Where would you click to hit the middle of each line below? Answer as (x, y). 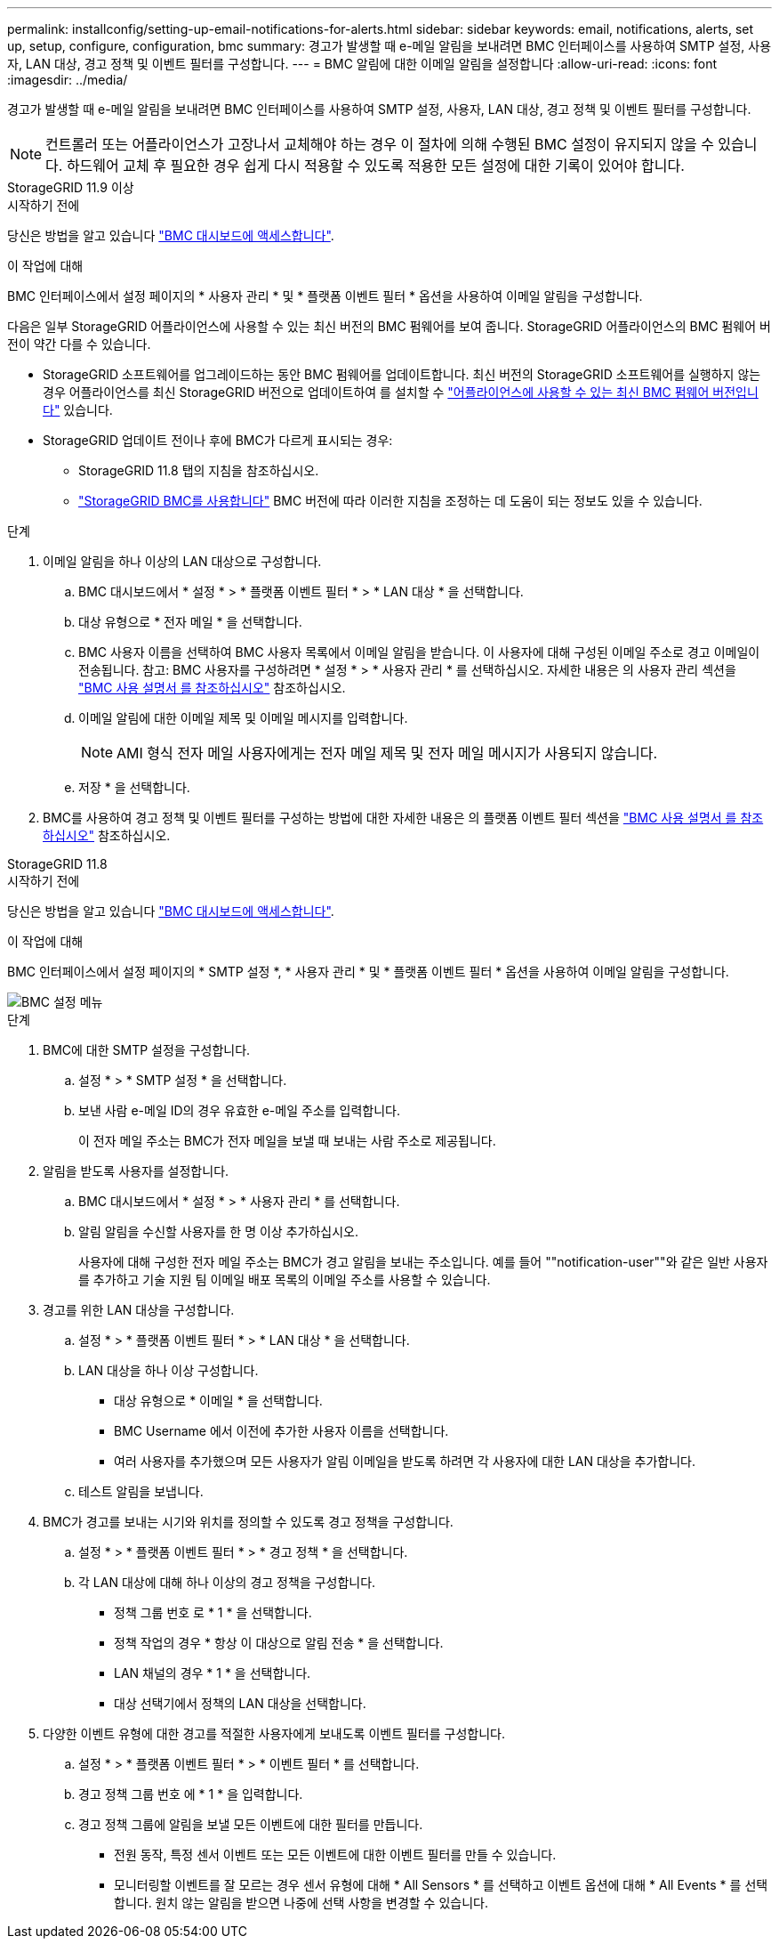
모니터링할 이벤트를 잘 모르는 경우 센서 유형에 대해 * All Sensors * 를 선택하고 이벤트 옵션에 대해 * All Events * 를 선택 (441, 1885)
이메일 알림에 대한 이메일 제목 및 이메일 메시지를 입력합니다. (243, 718)
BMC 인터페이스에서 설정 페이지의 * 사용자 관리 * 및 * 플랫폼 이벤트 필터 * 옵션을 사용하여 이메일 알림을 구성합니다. (325, 296)
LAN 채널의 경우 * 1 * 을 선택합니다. (213, 1673)
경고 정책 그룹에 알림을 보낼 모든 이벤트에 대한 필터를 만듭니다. (251, 1824)
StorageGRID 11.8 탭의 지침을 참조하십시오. (199, 470)
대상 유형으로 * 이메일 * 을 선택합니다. (218, 1401)
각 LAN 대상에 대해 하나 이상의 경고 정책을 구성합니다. (227, 1582)
